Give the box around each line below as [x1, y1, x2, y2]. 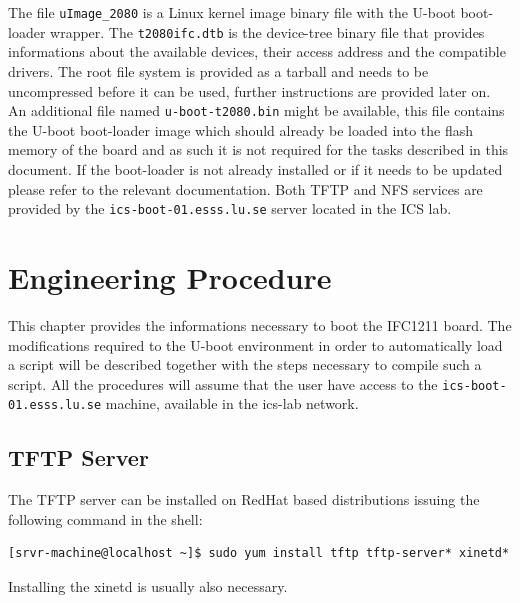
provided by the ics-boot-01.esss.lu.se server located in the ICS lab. [8, 198, 452, 219]
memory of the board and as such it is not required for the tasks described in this [8, 139, 509, 160]
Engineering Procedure [8, 256, 332, 297]
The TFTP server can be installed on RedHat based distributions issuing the [8, 489, 480, 510]
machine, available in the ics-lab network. [105, 393, 359, 414]
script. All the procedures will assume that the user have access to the [8, 373, 438, 394]
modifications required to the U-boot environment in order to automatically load [8, 334, 503, 355]
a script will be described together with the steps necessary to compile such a [8, 354, 482, 375]
